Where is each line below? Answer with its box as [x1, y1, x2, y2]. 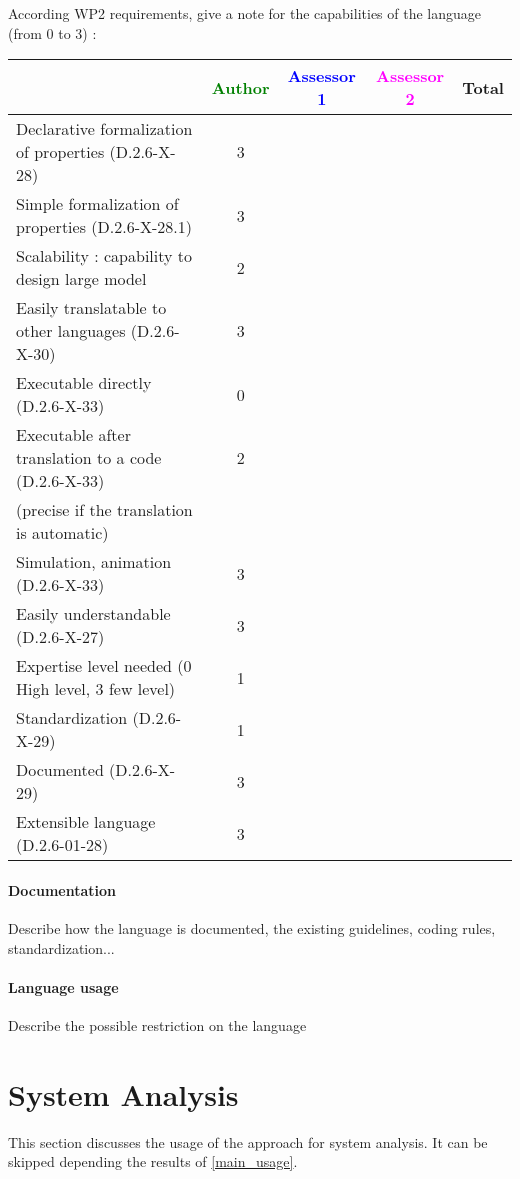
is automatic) [16, 521, 109, 545]
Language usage [8, 976, 119, 997]
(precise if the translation [16, 498, 193, 522]
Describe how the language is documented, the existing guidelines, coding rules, [8, 917, 496, 938]
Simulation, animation [16, 550, 172, 574]
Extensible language [16, 810, 156, 834]
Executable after [16, 423, 131, 447]
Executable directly [16, 371, 152, 395]
